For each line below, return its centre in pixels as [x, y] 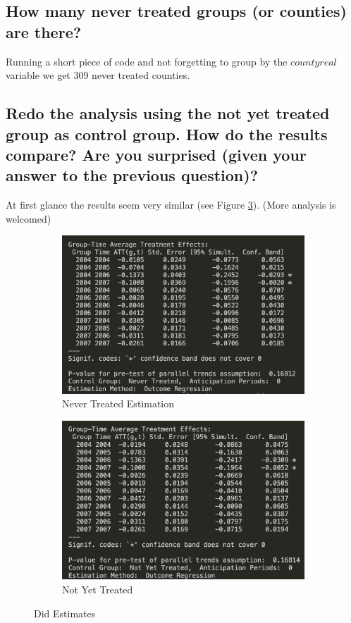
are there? [44, 31]
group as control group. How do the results [167, 134]
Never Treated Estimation [118, 403]
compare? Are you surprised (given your [156, 154]
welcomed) [29, 218]
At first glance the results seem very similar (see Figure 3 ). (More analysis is [171, 205]
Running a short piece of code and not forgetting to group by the [147, 61]
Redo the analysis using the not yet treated [168, 113]
